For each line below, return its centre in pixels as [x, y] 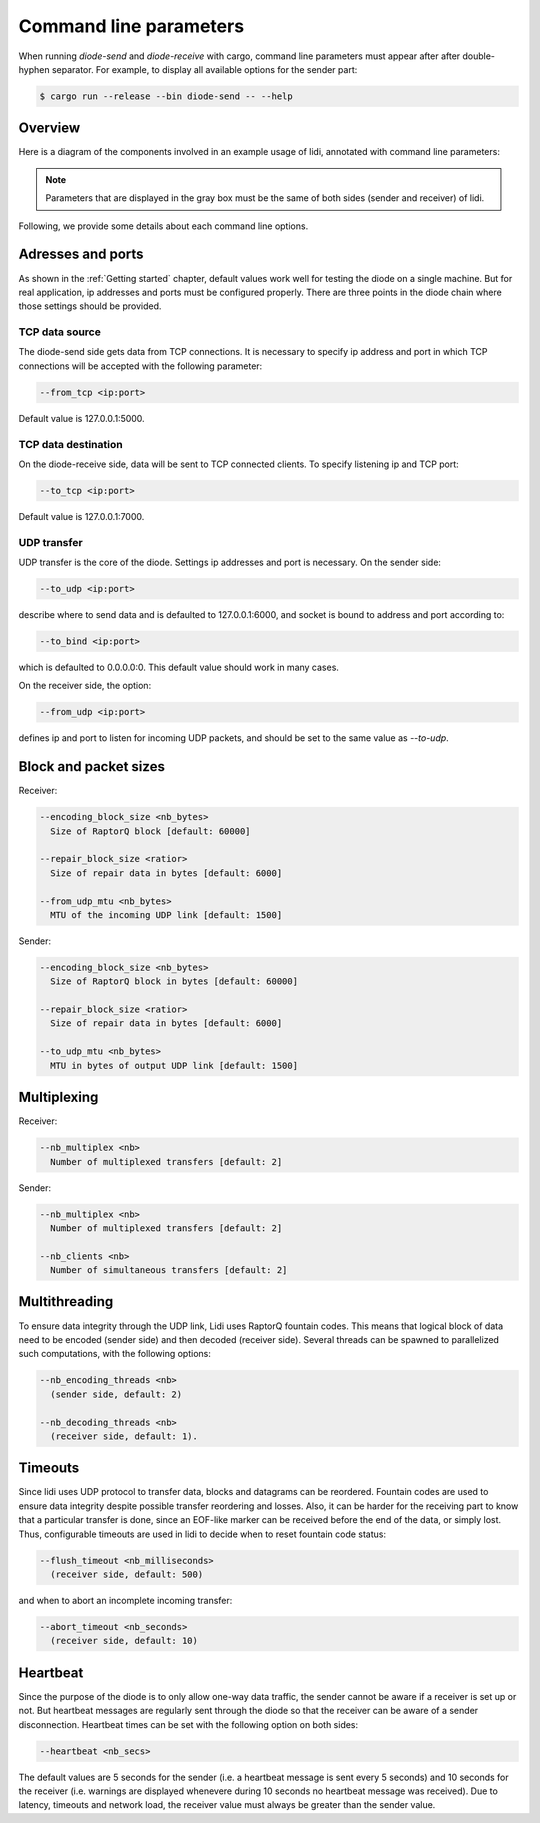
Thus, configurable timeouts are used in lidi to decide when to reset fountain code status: [202, 1534]
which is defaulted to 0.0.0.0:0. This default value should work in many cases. [179, 667]
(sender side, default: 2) [116, 1394]
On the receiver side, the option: [85, 686]
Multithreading [66, 1301]
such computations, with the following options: [115, 1354]
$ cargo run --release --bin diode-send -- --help [166, 96]
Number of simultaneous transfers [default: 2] [169, 1270]
